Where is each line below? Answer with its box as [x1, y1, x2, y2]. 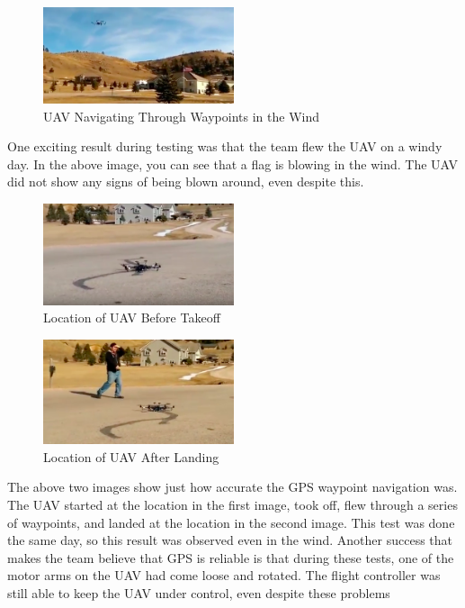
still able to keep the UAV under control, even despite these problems [7, 584, 390, 603]
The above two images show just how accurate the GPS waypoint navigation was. [7, 477, 458, 496]
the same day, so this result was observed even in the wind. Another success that [7, 531, 453, 549]
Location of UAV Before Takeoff [43, 308, 220, 327]
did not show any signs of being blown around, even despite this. [7, 172, 364, 191]
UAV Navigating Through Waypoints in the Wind [43, 106, 320, 125]
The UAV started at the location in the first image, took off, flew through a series [7, 495, 458, 514]
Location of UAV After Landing [43, 447, 219, 466]
